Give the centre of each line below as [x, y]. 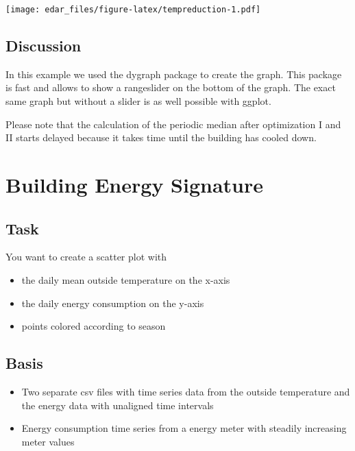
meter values [48, 441]
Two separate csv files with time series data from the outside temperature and [186, 391]
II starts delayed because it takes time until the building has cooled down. [161, 137]
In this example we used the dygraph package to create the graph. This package [174, 74]
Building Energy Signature [135, 185]
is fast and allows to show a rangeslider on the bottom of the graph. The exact [171, 87]
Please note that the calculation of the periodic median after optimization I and [173, 124]
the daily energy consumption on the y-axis [113, 303]
